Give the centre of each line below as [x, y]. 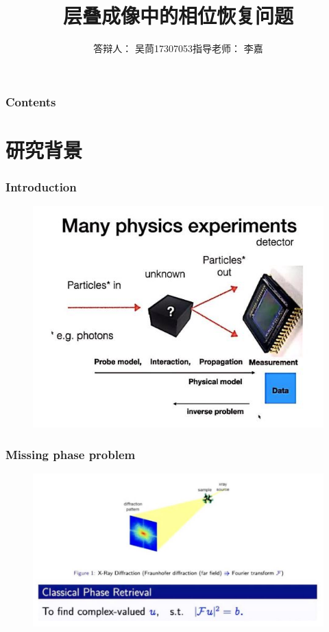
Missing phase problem [71, 454]
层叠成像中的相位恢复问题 [178, 15]
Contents [31, 101]
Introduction [41, 186]
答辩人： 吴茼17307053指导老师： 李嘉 [178, 48]
